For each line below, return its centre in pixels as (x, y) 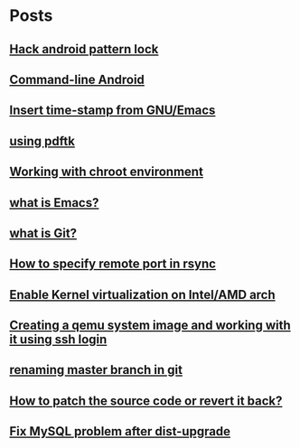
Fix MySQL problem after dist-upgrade (120, 431)
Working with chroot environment (106, 172)
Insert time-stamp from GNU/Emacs (112, 111)
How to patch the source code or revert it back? (146, 401)
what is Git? (43, 233)
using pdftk (42, 141)
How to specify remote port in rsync (113, 264)
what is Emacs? (54, 203)
